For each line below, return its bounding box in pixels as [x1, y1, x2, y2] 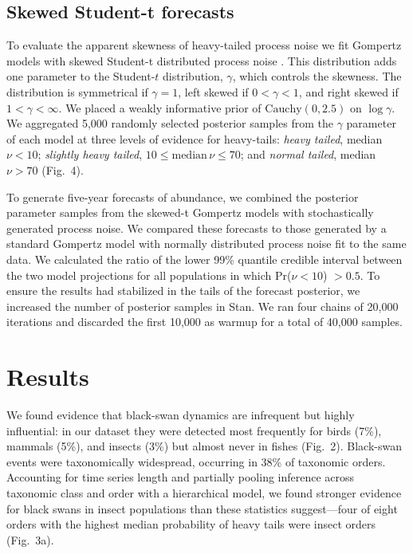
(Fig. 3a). [6, 531, 54, 548]
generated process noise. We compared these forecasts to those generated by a [6, 219, 387, 236]
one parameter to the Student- [6, 68, 155, 84]
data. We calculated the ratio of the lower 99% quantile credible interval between [6, 250, 403, 267]
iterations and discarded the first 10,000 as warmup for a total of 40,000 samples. [6, 313, 403, 330]
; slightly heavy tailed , [37, 146, 143, 163]
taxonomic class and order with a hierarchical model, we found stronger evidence [6, 484, 402, 501]
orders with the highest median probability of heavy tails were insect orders [6, 516, 376, 532]
